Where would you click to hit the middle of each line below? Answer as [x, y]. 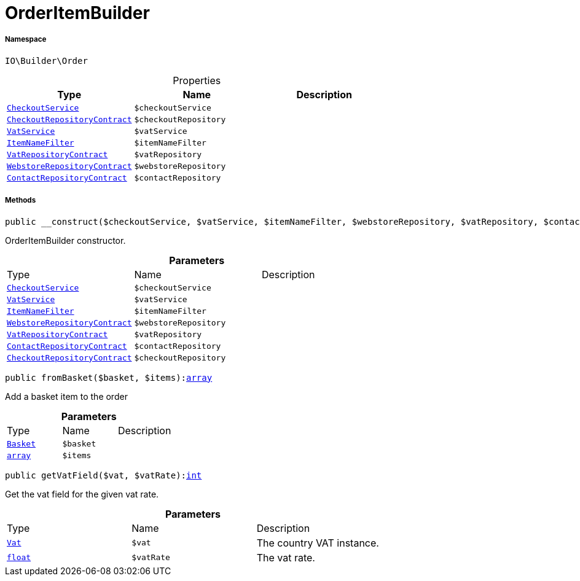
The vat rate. [286, 557]
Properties [197, 80]
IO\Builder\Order [46, 60]
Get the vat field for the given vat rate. [82, 494]
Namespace [26, 40]
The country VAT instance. [318, 543]
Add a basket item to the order [66, 396]
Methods [21, 201]
